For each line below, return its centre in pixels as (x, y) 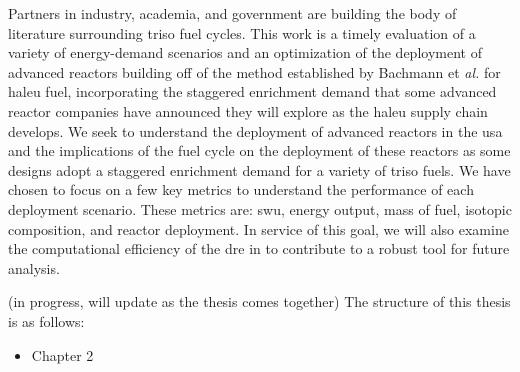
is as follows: (46, 320)
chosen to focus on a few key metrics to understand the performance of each (241, 189)
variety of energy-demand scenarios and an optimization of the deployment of (245, 52)
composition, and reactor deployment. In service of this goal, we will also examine (258, 228)
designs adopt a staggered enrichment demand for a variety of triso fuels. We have (259, 169)
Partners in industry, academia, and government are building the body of (232, 13)
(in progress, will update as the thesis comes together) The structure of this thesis (259, 301)
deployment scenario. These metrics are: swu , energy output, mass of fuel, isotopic (260, 208)
